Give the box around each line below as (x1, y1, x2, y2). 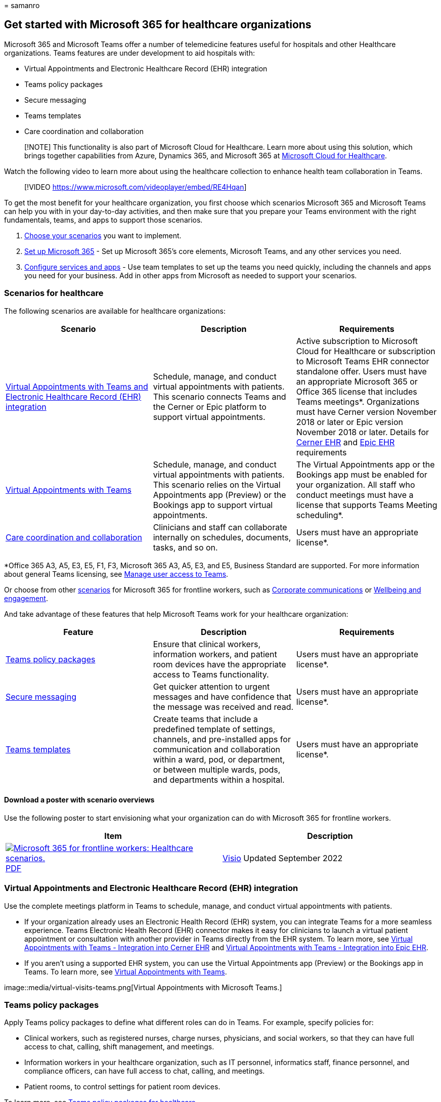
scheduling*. (296, 510, 343, 520)
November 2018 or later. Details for (296, 427, 429, 437)
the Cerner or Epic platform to (153, 401, 267, 412)
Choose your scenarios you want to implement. (24, 231, 182, 240)
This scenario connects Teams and (153, 391, 286, 402)
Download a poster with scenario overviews (4, 795, 155, 804)
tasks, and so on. (153, 542, 218, 553)
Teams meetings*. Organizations (296, 396, 420, 407)
